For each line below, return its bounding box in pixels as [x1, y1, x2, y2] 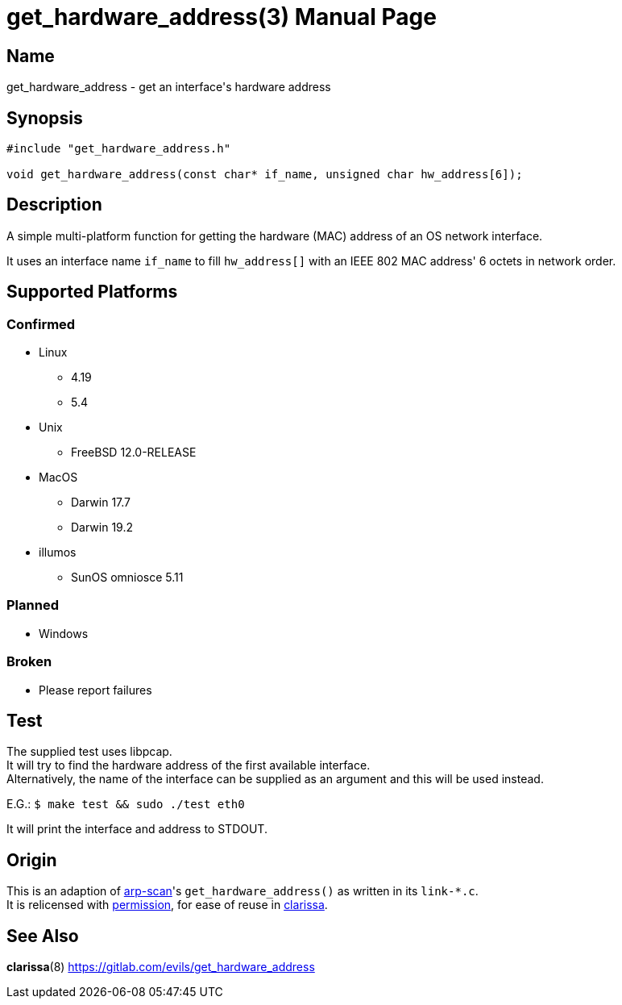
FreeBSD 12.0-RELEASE [71, 445, 197, 460]
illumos [39, 545, 77, 560]
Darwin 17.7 [71, 495, 131, 510]
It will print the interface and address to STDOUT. [6, 822, 267, 836]
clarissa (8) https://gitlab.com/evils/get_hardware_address [6, 960, 315, 974]
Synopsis [6, 107, 83, 128]
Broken [6, 653, 52, 670]
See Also [6, 925, 79, 946]
